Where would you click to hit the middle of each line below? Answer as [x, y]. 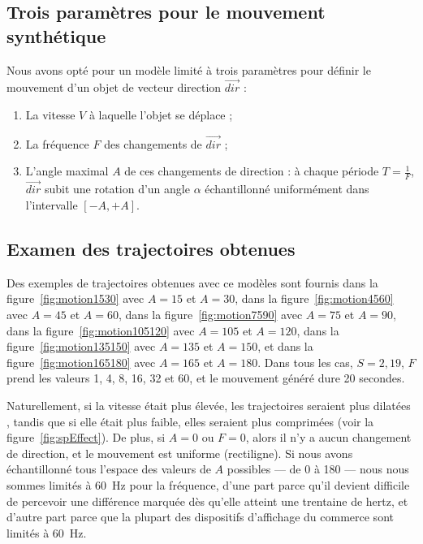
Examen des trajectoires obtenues [151, 249]
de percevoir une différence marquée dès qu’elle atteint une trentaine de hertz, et [207, 501]
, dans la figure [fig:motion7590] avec [211, 315]
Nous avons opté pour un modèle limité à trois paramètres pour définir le [189, 69]
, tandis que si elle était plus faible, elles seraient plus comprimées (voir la [190, 421]
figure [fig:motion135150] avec [81, 346]
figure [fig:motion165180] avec [81, 362]
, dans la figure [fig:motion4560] [314, 298]
